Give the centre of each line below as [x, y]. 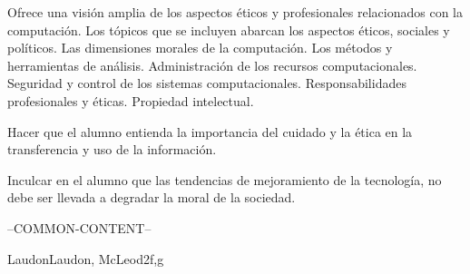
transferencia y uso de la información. [112, 149]
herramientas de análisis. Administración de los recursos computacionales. [212, 65]
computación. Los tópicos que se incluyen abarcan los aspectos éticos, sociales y [229, 29]
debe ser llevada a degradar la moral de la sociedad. [152, 197]
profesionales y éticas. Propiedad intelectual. [131, 100]
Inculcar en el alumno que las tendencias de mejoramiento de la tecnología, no [225, 179]
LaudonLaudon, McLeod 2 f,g [86, 258]
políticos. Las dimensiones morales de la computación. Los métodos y [200, 48]
